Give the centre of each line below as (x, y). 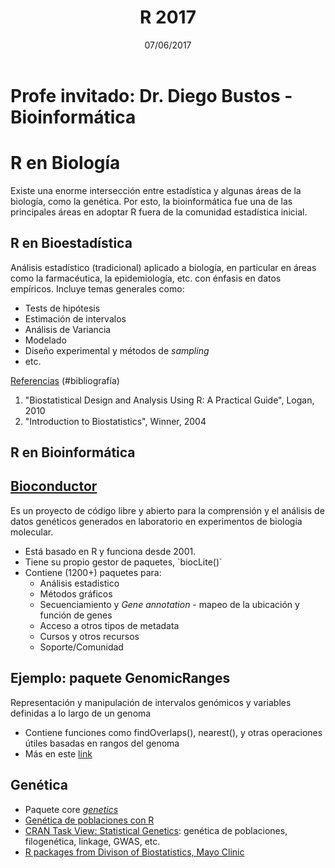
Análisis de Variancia (68, 329)
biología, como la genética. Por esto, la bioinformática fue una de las (151, 201)
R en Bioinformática (73, 452)
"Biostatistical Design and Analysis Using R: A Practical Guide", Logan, (169, 400)
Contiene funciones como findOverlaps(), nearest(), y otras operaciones (173, 732)
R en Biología (65, 163)
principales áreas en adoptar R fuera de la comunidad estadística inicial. (159, 212)
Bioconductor (54, 486)
